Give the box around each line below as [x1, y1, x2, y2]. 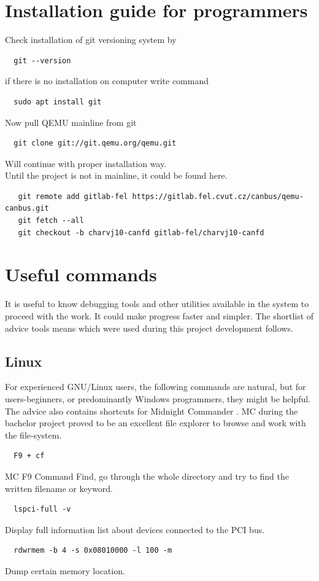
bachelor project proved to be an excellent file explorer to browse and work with [5, 416, 306, 429]
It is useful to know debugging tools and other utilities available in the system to [5, 297, 309, 310]
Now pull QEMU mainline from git [5, 115, 137, 128]
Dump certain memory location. [5, 564, 125, 577]
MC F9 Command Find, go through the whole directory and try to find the [5, 469, 289, 482]
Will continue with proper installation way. [5, 157, 167, 170]
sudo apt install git [13, 97, 102, 106]
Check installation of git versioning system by [5, 33, 177, 46]
